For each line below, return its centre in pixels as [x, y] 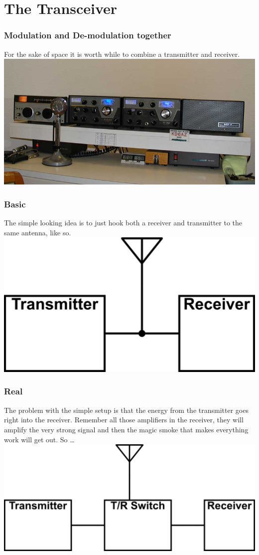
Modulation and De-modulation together [88, 35]
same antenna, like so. [38, 232]
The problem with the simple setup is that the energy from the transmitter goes [126, 410]
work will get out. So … [39, 439]
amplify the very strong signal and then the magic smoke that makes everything [126, 429]
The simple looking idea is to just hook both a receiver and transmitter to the [123, 222]
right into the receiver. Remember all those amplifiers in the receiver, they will [124, 420]
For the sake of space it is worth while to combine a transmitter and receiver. [122, 54]
